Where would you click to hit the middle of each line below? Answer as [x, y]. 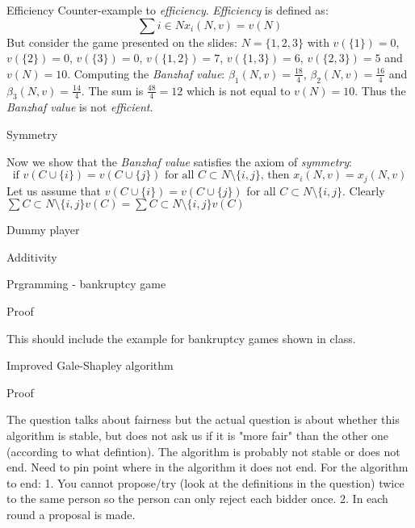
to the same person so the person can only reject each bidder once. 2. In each [197, 499]
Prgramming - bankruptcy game [86, 284]
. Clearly [364, 190]
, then [275, 176]
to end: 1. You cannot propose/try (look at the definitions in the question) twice [205, 482]
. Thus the [380, 90]
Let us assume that [54, 190]
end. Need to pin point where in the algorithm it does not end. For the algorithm [207, 467]
